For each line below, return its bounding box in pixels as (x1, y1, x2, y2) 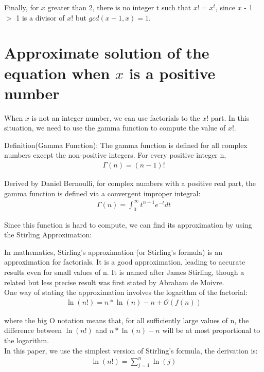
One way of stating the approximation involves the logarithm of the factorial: (4, 287, 248, 297)
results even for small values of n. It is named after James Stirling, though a (4, 266, 244, 277)
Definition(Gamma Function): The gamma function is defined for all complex (4, 139, 248, 150)
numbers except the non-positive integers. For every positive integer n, (4, 150, 226, 160)
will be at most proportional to (162, 325, 260, 336)
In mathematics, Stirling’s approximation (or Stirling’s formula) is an (4, 246, 223, 257)
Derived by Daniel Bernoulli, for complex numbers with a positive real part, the (4, 178, 256, 189)
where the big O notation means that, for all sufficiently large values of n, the (4, 314, 249, 325)
